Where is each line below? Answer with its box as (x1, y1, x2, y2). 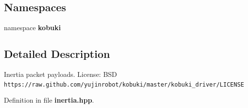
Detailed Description (4, 46, 110, 61)
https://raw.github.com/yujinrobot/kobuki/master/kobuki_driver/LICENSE (4, 81, 244, 88)
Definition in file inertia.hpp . (4, 95, 94, 105)
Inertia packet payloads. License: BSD (4, 69, 117, 79)
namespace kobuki (4, 22, 61, 33)
